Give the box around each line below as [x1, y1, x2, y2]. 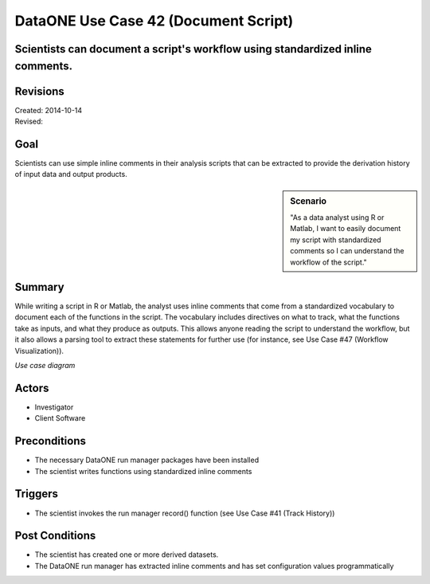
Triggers [14, 487, 59, 501]
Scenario [290, 195, 326, 206]
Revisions [14, 84, 65, 98]
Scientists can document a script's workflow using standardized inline [14, 42, 372, 56]
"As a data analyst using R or [290, 213, 385, 222]
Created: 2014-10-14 [14, 105, 83, 115]
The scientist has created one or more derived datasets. [34, 550, 219, 559]
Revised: [14, 116, 44, 127]
